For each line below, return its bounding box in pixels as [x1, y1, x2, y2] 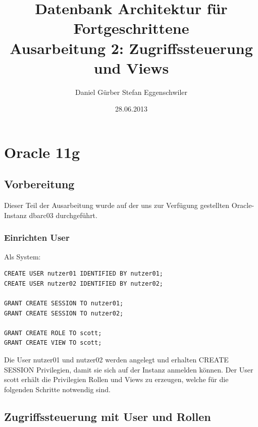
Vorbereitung [4, 176, 75, 192]
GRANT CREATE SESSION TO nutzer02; [4, 309, 124, 317]
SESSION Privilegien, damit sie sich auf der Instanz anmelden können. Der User [4, 364, 253, 375]
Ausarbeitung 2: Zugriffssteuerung [10, 37, 253, 58]
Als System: [4, 251, 41, 261]
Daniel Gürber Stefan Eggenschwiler [75, 86, 187, 97]
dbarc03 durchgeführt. [29, 209, 97, 220]
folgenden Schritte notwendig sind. [4, 384, 111, 394]
